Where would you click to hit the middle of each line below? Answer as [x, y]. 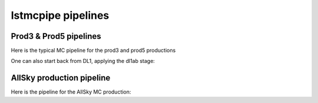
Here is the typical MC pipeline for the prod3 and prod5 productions [93, 51]
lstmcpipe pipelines [60, 15]
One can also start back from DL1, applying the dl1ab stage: [83, 61]
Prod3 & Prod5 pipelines [56, 36]
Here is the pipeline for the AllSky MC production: [71, 92]
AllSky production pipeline [61, 78]
